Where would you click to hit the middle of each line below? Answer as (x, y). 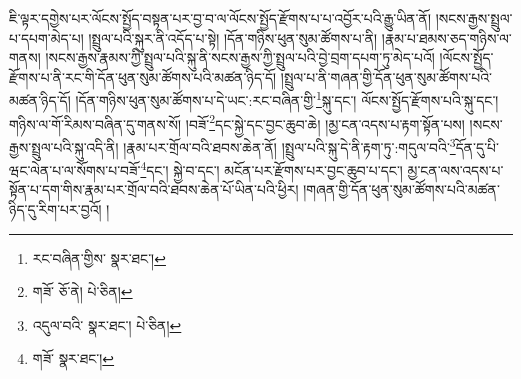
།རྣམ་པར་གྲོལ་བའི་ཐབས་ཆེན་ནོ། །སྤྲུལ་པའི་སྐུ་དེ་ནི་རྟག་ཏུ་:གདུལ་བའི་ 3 (289, 145)
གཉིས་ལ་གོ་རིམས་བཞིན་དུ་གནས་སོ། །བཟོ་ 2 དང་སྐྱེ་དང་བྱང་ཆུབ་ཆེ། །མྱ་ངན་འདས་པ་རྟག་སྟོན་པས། (237, 122)
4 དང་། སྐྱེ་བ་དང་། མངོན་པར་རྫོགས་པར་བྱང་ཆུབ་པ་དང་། (271, 168)
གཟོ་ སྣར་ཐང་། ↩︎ (73, 358)
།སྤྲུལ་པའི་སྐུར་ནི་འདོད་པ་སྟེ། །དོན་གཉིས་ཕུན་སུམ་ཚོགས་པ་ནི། (233, 37)
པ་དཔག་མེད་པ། (46, 37)
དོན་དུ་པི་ (477, 146)
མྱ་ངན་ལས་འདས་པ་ (455, 169)
